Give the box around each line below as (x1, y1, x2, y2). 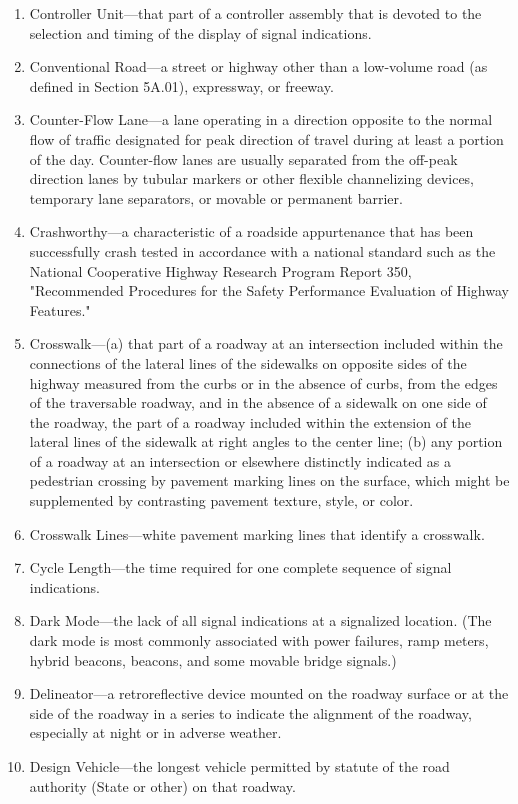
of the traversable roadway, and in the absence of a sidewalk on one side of (29, 392, 487, 413)
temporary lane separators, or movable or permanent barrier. (29, 187, 403, 208)
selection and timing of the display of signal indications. (29, 22, 372, 43)
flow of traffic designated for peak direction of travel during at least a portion (29, 128, 504, 149)
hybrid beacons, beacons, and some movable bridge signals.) (29, 649, 397, 670)
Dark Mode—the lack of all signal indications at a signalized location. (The (29, 610, 492, 631)
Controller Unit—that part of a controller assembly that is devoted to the (29, 3, 482, 23)
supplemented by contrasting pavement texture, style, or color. (29, 490, 414, 511)
